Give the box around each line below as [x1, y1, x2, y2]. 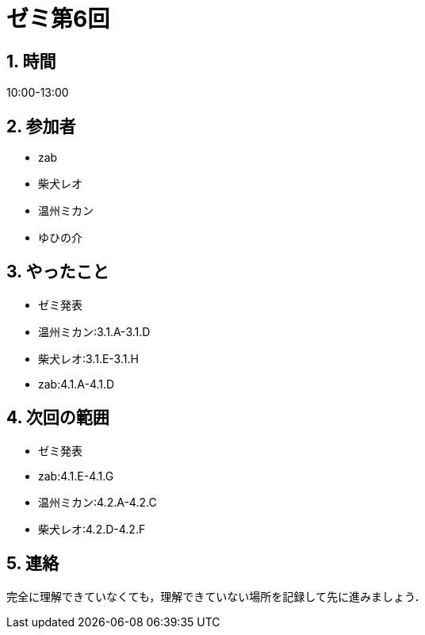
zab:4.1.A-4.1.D [38, 377, 115, 391]
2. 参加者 [6, 116, 76, 136]
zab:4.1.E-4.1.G [38, 469, 114, 483]
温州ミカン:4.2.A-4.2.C [38, 495, 157, 509]
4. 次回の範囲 [6, 407, 109, 428]
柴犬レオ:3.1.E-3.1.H [38, 351, 139, 365]
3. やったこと [6, 262, 109, 282]
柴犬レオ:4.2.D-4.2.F [38, 522, 146, 536]
